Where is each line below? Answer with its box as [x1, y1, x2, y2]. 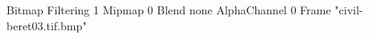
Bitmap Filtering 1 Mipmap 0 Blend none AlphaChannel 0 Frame [6, 2, 331, 18]
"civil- [334, 2, 363, 18]
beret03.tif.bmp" [6, 17, 87, 33]
